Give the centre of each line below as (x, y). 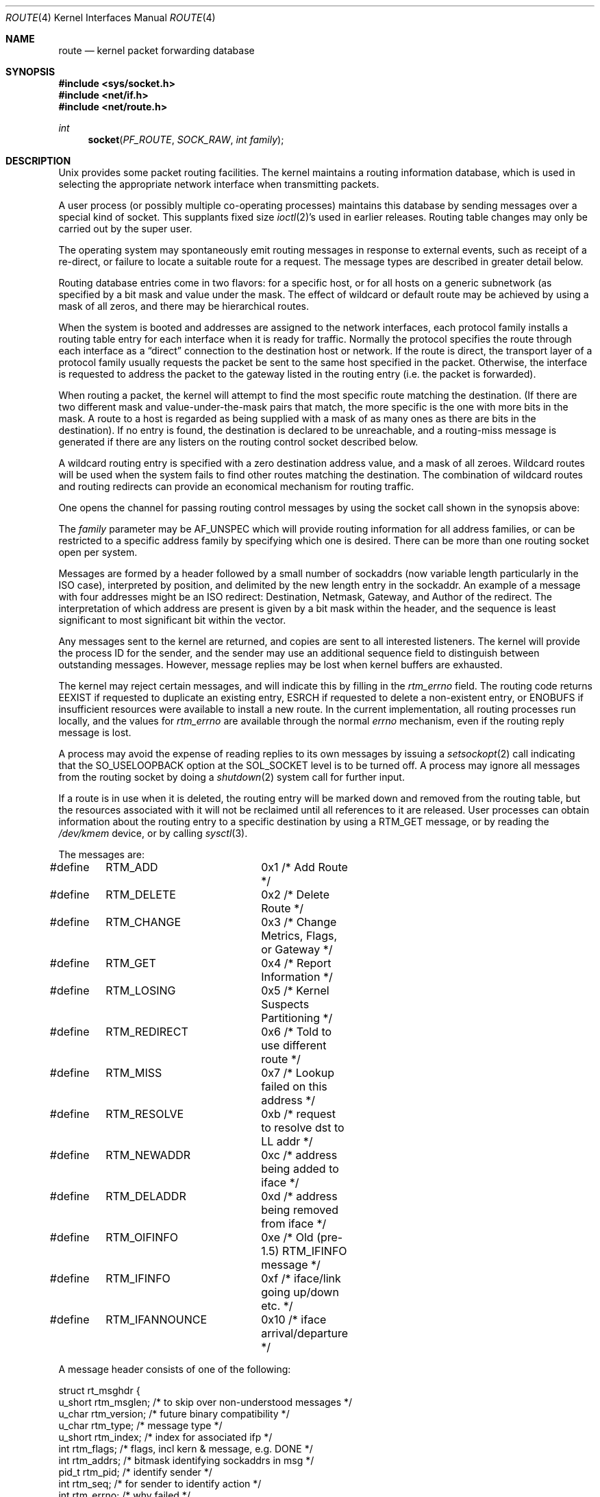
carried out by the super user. (125, 229)
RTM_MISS (134, 1073)
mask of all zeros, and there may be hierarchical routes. (184, 306)
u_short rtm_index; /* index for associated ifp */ (165, 1437)
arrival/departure (305, 1333)
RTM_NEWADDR (148, 1155)
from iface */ (294, 1224)
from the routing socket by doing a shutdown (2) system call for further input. (232, 777)
